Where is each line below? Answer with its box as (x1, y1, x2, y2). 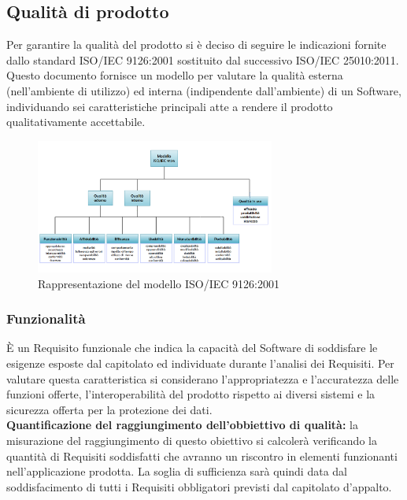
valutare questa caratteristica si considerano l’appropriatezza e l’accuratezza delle (6, 370, 399, 387)
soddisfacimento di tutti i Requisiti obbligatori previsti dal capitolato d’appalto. (6, 478, 392, 494)
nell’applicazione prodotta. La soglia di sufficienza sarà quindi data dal (6, 463, 347, 480)
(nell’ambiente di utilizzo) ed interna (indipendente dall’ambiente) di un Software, (6, 82, 401, 98)
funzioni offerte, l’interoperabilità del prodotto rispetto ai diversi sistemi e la (6, 386, 376, 402)
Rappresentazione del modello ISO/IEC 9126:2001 (38, 275, 279, 291)
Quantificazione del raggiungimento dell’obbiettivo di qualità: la (6, 417, 358, 433)
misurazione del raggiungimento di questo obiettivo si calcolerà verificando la (6, 431, 377, 448)
